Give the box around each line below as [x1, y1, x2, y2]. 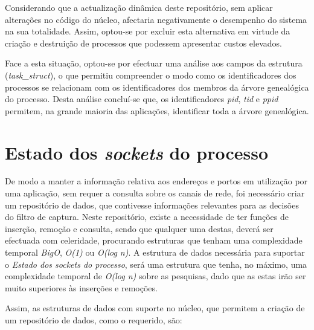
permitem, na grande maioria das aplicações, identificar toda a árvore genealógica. [5, 104, 309, 117]
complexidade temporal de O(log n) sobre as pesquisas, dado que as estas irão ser [5, 270, 306, 282]
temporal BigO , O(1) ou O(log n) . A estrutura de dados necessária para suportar [5, 246, 305, 259]
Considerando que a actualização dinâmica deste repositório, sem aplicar [5, 1, 273, 13]
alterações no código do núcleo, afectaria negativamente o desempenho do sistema [5, 13, 307, 25]
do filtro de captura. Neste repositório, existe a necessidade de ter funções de [5, 210, 289, 223]
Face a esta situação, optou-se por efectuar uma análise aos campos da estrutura [5, 57, 303, 70]
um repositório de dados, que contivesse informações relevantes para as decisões [5, 198, 299, 211]
